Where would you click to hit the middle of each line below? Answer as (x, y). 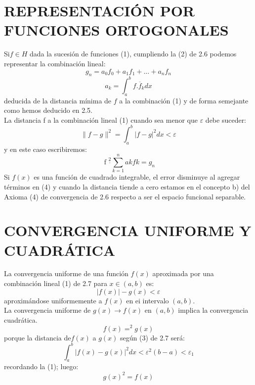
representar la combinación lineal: (55, 63)
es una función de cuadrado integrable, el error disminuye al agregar (137, 177)
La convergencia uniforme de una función (66, 273)
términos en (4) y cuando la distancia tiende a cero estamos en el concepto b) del (127, 186)
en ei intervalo (148, 300)
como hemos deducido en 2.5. (48, 110)
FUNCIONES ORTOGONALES (116, 30)
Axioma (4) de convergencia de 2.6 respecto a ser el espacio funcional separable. (125, 196)
